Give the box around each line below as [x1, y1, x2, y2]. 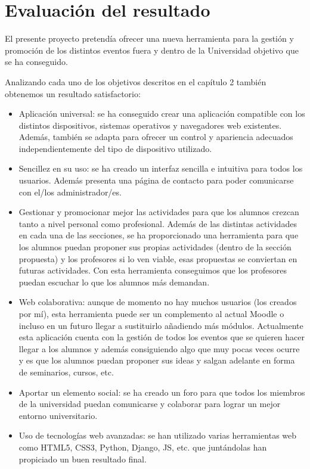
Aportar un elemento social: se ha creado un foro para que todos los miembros [18, 386, 305, 398]
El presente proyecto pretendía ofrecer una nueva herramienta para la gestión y [5, 32, 294, 45]
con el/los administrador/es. [18, 185, 122, 198]
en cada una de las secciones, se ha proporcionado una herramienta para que [18, 229, 299, 241]
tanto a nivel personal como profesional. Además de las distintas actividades [18, 217, 297, 229]
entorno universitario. [18, 409, 98, 421]
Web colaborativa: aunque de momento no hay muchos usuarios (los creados [18, 296, 297, 308]
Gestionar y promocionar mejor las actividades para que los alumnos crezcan [18, 206, 299, 218]
